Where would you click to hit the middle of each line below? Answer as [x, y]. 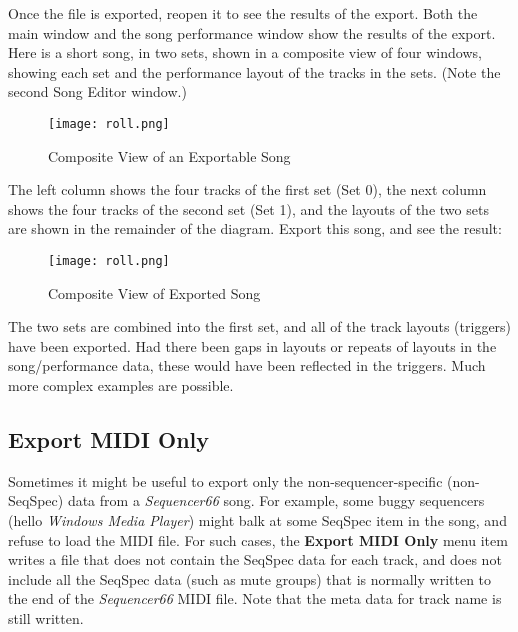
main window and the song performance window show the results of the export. [252, 32]
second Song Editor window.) [97, 91]
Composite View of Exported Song [154, 292]
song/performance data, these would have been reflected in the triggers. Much [247, 365]
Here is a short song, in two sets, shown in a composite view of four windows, [245, 52]
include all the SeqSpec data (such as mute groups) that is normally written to [250, 578]
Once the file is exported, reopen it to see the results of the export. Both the [243, 13]
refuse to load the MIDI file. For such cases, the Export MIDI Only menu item [258, 539]
